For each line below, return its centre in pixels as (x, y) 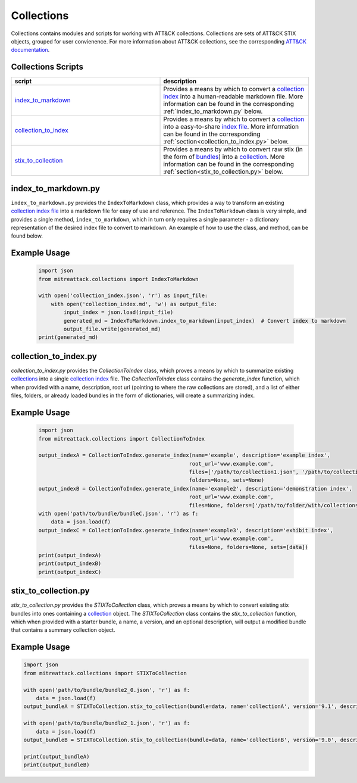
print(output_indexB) (70, 564)
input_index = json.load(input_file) (118, 312)
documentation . (30, 50)
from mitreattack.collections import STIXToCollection (105, 673)
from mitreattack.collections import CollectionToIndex (122, 439)
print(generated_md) (68, 337)
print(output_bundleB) (57, 765)
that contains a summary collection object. (63, 630)
